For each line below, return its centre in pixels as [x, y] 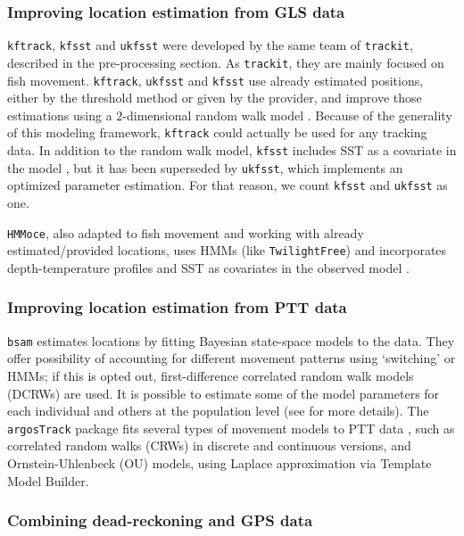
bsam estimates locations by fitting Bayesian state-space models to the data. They [231, 340]
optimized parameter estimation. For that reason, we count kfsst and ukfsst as [228, 185]
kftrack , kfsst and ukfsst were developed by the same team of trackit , [210, 45]
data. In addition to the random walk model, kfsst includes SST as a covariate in [232, 150]
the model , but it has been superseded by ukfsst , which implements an [205, 167]
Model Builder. [48, 480]
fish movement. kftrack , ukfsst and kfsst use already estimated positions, [215, 80]
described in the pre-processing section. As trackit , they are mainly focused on [226, 62]
